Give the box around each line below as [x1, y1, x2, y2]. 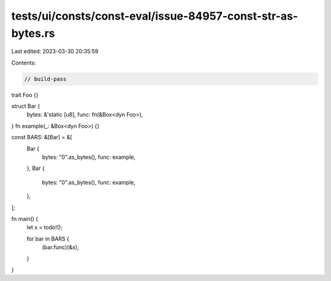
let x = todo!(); [26, 224, 63, 231]
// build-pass [24, 75, 67, 82]
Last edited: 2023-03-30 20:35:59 [11, 48, 99, 55]
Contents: [11, 59, 36, 66]
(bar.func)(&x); [42, 244, 79, 251]
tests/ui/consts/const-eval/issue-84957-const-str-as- [11, 9, 299, 23]
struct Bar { [11, 102, 40, 110]
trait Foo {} [11, 91, 39, 98]
